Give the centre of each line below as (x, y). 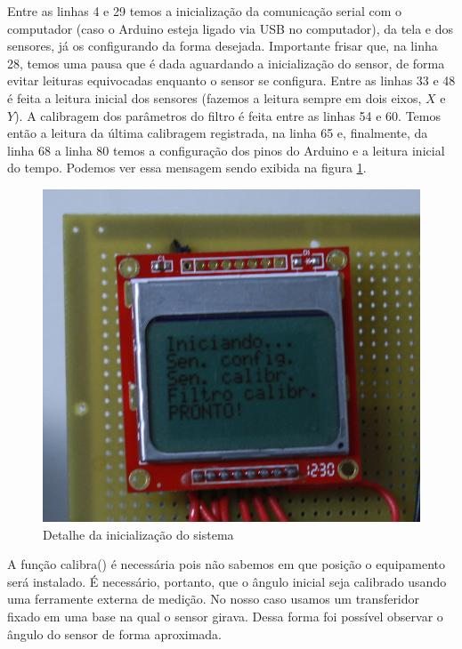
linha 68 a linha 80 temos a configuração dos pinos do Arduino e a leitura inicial (226, 150)
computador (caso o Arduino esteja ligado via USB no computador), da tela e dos (231, 28)
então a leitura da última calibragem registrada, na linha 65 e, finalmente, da (218, 133)
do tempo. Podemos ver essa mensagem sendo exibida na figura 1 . (187, 168)
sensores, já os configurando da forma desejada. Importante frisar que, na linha (223, 46)
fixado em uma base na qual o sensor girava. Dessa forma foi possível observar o (225, 617)
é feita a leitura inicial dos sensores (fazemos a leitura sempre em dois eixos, (215, 97)
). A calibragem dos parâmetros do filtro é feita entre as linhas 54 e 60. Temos (227, 115)
